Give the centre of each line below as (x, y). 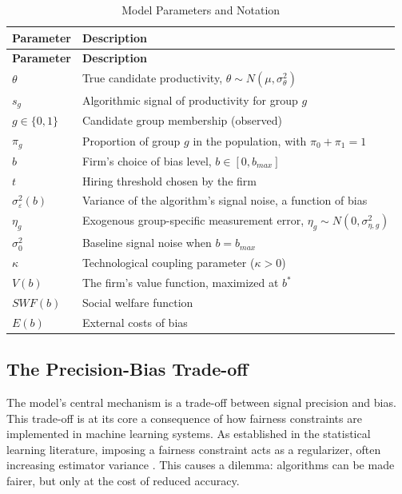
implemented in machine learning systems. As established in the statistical (189, 434)
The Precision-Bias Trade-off (127, 369)
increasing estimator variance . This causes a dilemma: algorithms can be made (201, 465)
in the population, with (250, 140)
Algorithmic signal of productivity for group (190, 100)
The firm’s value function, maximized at (180, 283)
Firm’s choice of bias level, (147, 160)
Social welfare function (137, 302)
